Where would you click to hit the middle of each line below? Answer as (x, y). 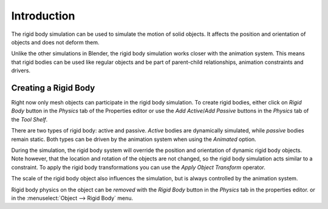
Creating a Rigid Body (53, 88)
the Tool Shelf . (29, 119)
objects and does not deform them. (55, 42)
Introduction (43, 16)
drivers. (21, 70)
